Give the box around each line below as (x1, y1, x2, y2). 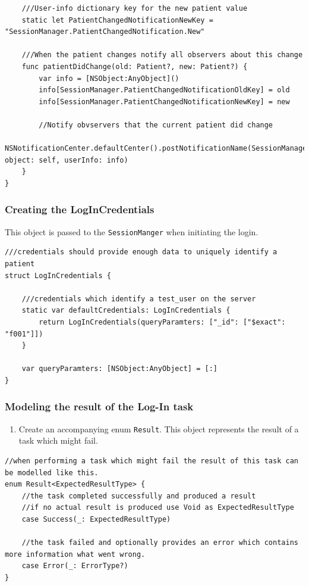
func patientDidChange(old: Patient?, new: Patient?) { (21, 62, 248, 71)
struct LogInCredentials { (5, 271, 111, 280)
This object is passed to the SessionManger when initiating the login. (5, 225, 258, 238)
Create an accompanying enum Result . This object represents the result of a (18, 422, 299, 435)
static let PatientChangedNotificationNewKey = (21, 15, 213, 24)
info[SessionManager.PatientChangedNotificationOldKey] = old (39, 86, 290, 95)
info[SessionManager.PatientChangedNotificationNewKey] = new (39, 97, 290, 106)
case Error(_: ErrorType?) (21, 562, 128, 571)
